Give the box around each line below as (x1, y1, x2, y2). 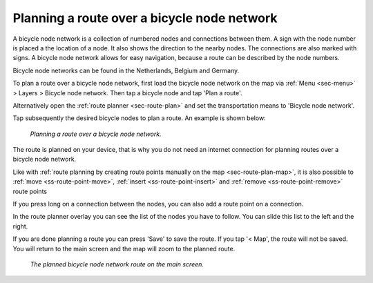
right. (12, 222, 28, 231)
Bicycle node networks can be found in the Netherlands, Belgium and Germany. (12, 66, 240, 75)
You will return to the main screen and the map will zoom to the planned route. (12, 244, 236, 253)
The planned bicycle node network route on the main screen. (30, 260, 204, 269)
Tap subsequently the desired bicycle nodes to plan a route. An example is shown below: (12, 114, 266, 122)
